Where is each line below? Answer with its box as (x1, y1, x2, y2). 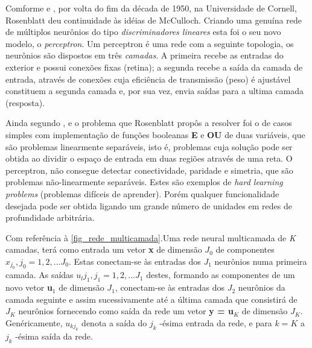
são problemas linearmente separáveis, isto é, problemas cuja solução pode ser (5, 140, 293, 153)
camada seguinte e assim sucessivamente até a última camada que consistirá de (5, 293, 298, 305)
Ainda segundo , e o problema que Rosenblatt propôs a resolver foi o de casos (5, 116, 292, 129)
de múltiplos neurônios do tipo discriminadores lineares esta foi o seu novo (5, 25, 281, 38)
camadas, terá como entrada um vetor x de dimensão (5, 243, 202, 256)
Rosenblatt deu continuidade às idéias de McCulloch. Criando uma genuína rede (5, 13, 302, 26)
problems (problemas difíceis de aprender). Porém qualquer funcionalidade (5, 187, 279, 200)
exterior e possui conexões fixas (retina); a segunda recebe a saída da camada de (5, 60, 303, 73)
